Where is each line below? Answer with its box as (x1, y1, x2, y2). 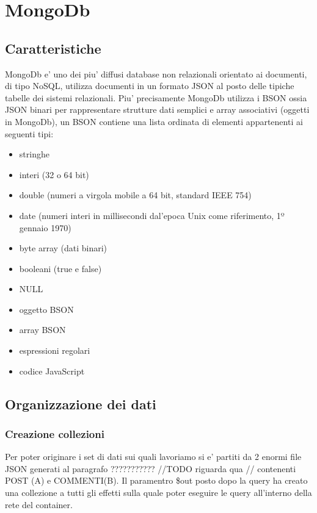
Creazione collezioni (5, 426, 104, 441)
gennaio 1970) (19, 221, 71, 234)
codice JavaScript (19, 364, 85, 377)
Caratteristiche (5, 38, 101, 57)
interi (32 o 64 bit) (19, 168, 89, 181)
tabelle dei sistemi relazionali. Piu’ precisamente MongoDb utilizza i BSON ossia (5, 91, 307, 104)
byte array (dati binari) (19, 242, 107, 254)
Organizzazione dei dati (5, 394, 156, 413)
